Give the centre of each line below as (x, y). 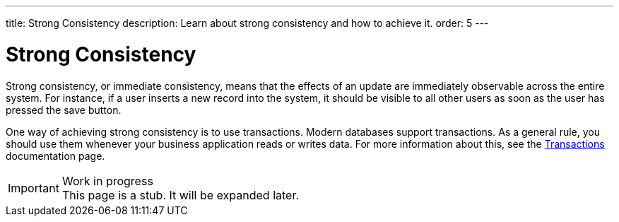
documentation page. (55, 156)
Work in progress (107, 181)
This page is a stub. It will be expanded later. (181, 195)
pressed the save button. (64, 110)
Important (34, 188)
